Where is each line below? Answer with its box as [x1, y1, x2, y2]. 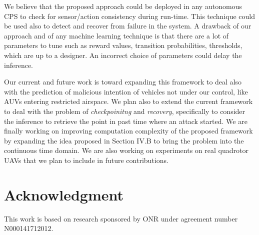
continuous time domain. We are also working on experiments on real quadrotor [4, 145, 248, 155]
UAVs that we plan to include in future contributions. [4, 154, 168, 165]
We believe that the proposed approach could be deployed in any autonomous [4, 1, 242, 11]
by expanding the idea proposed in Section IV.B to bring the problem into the [4, 135, 244, 145]
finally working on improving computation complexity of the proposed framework [4, 125, 253, 136]
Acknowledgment [4, 184, 123, 204]
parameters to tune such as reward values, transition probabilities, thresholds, [4, 40, 242, 50]
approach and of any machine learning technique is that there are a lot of [4, 30, 229, 40]
